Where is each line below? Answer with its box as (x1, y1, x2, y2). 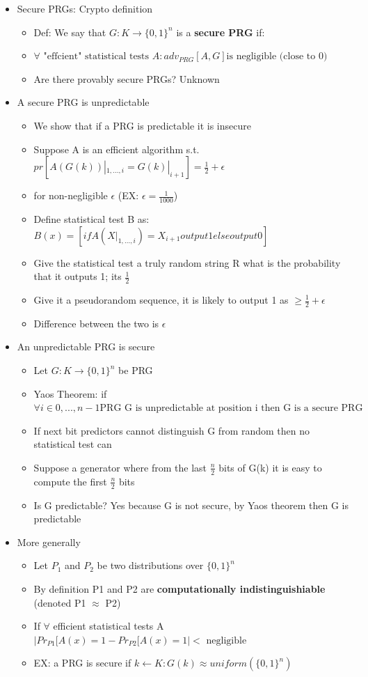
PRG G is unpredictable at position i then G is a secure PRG (99, 403, 363, 414)
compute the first (33, 474, 107, 488)
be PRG (118, 363, 153, 378)
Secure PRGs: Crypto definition (17, 1, 153, 15)
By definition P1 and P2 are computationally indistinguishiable (33, 582, 326, 596)
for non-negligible (33, 188, 108, 203)
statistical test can (33, 437, 112, 451)
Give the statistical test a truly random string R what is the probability (33, 255, 341, 270)
